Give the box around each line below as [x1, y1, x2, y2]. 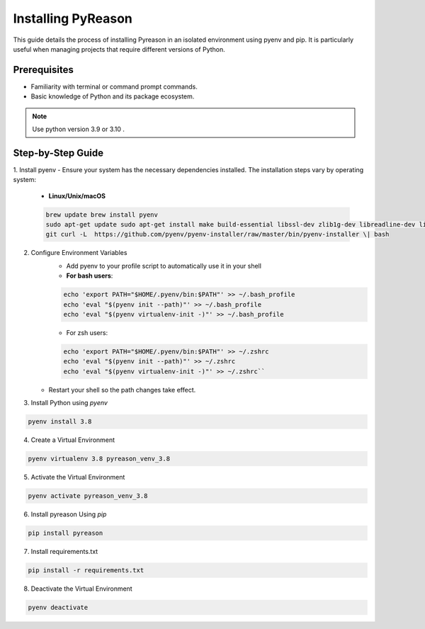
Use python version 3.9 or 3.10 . [32, 125, 125, 134]
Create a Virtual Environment [30, 436, 115, 444]
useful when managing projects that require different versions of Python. [13, 45, 226, 53]
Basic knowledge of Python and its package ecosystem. [30, 92, 195, 101]
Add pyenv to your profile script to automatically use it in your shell [66, 261, 262, 270]
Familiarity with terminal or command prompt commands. [30, 82, 198, 91]
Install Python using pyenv [30, 399, 108, 407]
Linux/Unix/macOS [48, 191, 106, 200]
